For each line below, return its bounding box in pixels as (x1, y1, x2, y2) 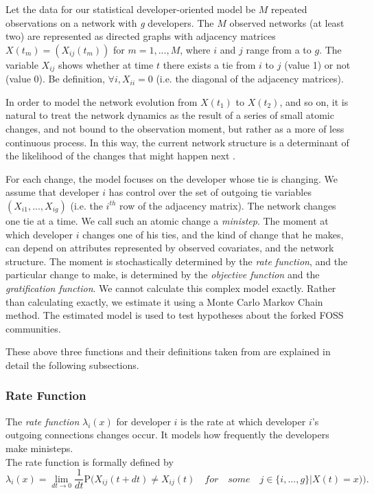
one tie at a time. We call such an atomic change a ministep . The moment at (5, 213, 329, 227)
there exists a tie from (163, 57, 256, 71)
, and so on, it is (279, 94, 349, 109)
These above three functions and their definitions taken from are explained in (5, 344, 331, 359)
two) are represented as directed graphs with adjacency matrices (5, 29, 276, 43)
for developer (116, 414, 171, 428)
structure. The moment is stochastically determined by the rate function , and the (5, 254, 348, 268)
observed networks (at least (229, 15, 344, 30)
